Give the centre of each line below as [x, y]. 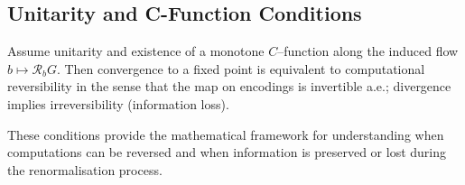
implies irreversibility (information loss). [118, 103]
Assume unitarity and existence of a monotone [136, 51]
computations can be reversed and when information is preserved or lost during [227, 152]
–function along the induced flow [368, 51]
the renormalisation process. [85, 169]
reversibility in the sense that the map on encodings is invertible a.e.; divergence [229, 86]
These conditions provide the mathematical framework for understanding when [226, 134]
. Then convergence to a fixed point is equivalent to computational [241, 68]
